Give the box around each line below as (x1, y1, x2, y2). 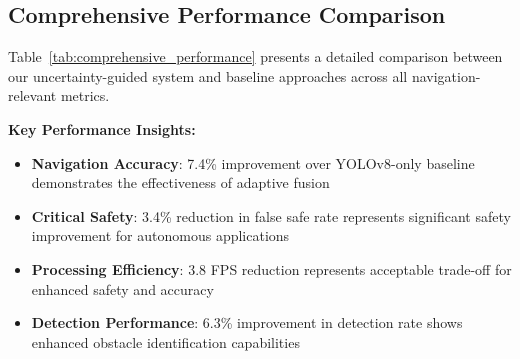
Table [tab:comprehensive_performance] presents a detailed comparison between (8, 46, 503, 67)
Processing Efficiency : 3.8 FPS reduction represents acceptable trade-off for (31, 258, 512, 279)
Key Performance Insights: (8, 118, 196, 139)
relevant (8, 85, 57, 106)
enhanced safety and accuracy (31, 278, 214, 299)
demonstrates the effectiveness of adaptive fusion (31, 172, 330, 193)
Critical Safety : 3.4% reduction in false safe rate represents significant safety (31, 205, 511, 226)
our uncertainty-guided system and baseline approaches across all (8, 65, 408, 86)
